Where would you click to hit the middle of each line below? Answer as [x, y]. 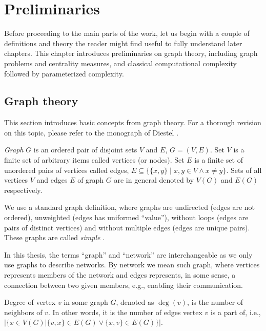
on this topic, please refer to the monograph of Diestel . [91, 132]
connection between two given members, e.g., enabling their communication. [124, 285]
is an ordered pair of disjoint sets [85, 150]
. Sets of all [244, 170]
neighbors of [23, 312]
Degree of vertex [30, 302]
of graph [91, 180]
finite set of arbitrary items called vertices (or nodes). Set [94, 160]
